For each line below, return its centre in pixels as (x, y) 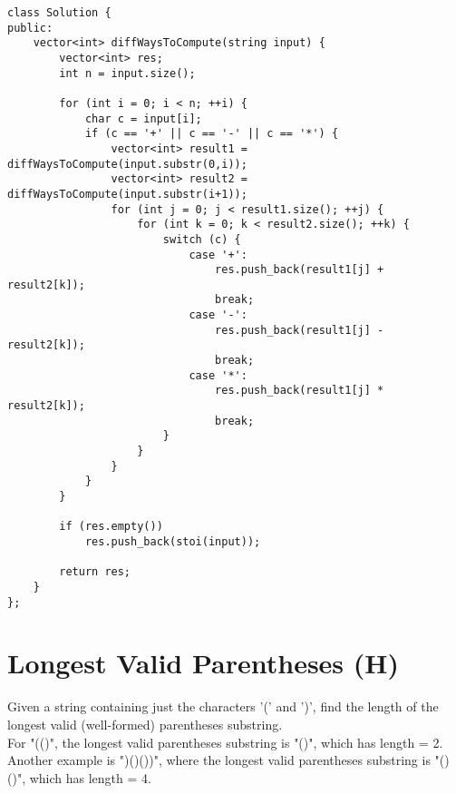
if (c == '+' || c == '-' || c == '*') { (212, 134)
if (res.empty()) (111, 527)
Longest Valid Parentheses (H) (204, 663)
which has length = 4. (90, 777)
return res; (95, 572)
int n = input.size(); (127, 73)
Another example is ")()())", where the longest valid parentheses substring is (219, 760)
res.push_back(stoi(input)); (173, 541)
